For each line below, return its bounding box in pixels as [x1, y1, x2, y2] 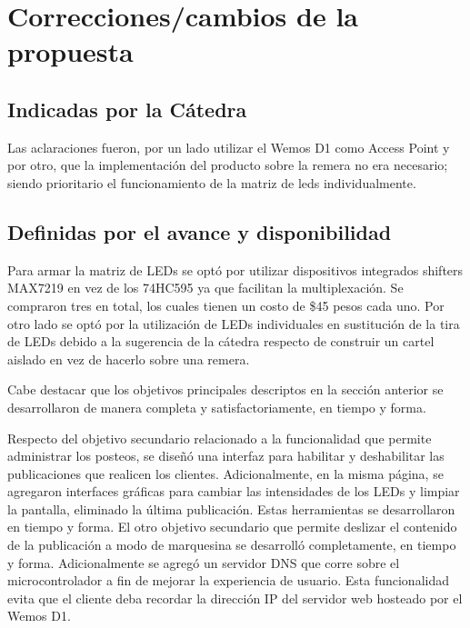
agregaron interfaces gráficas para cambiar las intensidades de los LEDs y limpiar [7, 482, 460, 501]
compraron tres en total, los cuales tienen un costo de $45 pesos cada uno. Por [7, 295, 445, 314]
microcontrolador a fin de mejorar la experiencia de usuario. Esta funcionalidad [7, 571, 450, 590]
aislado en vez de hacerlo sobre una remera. [7, 349, 250, 368]
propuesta [7, 33, 134, 70]
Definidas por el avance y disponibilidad [7, 217, 392, 245]
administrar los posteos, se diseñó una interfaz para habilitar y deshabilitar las [7, 446, 445, 465]
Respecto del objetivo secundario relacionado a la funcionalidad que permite [7, 428, 432, 447]
